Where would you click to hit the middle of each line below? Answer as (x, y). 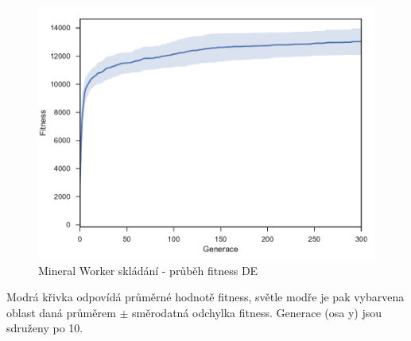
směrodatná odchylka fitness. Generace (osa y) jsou (257, 312)
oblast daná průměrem (61, 312)
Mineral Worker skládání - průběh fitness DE (148, 270)
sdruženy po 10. (45, 328)
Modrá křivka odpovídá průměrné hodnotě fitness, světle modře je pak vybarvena (205, 297)
